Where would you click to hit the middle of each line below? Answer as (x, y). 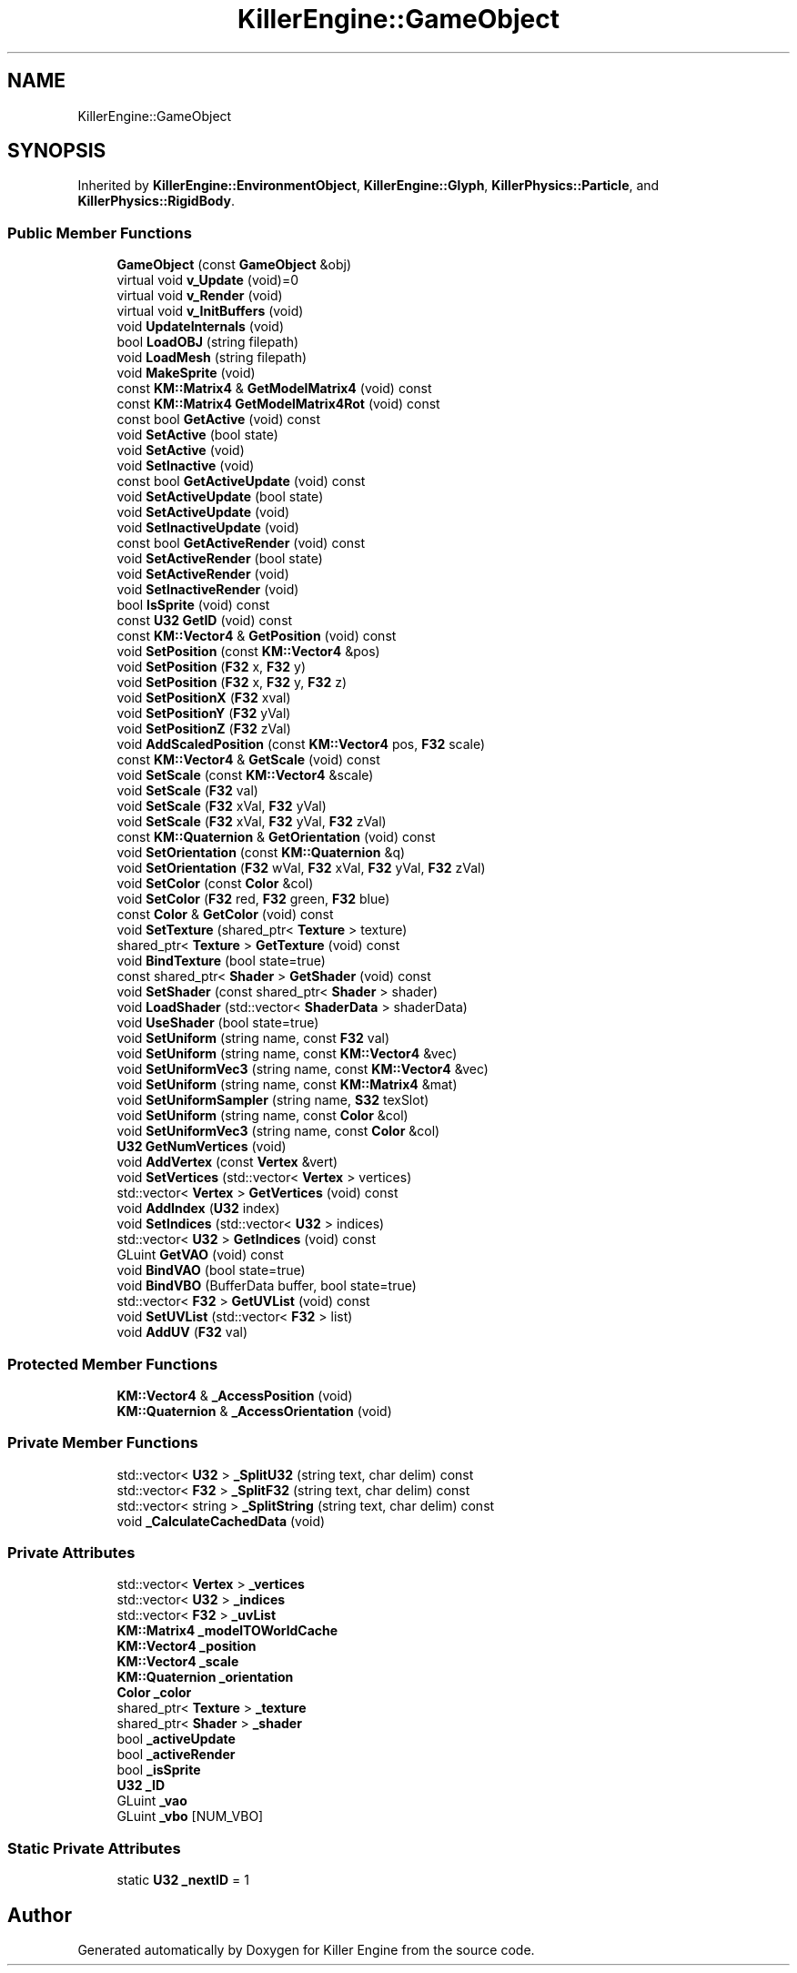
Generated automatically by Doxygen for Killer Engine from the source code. (306, 1950)
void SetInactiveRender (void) (208, 590)
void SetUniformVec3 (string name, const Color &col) (278, 1131)
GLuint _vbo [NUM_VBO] (190, 1816)
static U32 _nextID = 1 (183, 1880)
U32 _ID (141, 1786)
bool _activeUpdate (176, 1739)
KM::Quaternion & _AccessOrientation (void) (254, 1411)
